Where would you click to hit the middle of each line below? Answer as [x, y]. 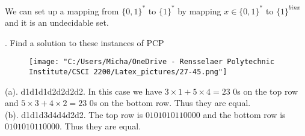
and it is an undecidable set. [57, 22]
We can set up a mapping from [62, 10]
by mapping [199, 10]
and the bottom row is [244, 114]
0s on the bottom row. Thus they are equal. [170, 103]
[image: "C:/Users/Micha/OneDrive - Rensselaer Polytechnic [152, 62]
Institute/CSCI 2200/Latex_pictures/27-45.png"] [128, 72]
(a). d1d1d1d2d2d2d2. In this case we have [84, 91]
